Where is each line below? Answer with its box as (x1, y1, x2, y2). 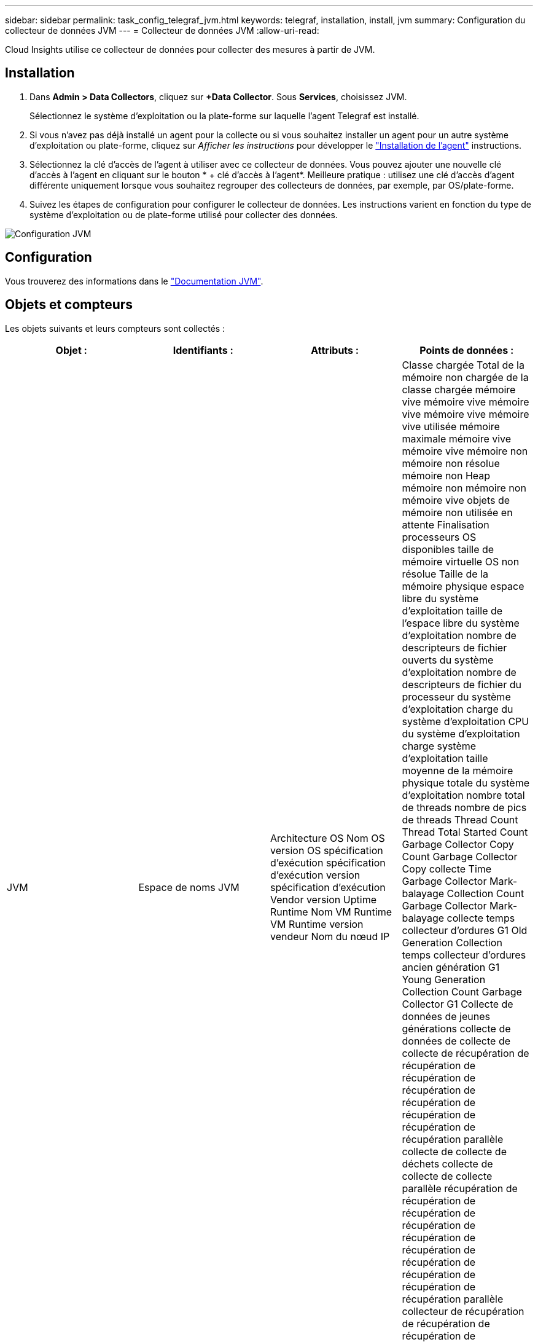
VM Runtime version (270, 917, 364, 930)
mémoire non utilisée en (402, 506, 513, 519)
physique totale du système (402, 776, 529, 789)
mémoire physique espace (402, 579, 524, 592)
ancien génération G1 (402, 960, 500, 973)
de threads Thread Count (402, 813, 518, 826)
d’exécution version (270, 868, 361, 881)
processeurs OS (402, 530, 477, 543)
